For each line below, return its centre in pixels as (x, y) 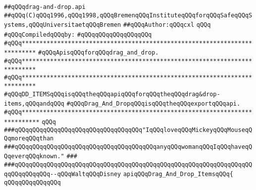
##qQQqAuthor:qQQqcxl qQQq (167, 25)
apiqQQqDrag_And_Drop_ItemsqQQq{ (178, 174)
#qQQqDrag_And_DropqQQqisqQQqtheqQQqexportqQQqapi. (154, 104)
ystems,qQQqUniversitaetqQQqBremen (63, 25)
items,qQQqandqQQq (34, 104)
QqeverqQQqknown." (34, 157)
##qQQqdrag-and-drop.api (45, 7)
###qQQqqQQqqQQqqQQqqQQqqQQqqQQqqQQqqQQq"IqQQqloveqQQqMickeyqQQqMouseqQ (128, 130)
